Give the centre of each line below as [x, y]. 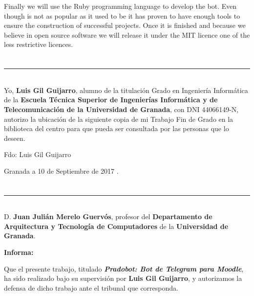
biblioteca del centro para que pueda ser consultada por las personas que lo [116, 128]
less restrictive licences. [39, 44]
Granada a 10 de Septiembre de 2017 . [61, 171]
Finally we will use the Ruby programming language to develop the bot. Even [120, 6]
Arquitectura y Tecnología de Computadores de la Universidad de [116, 226]
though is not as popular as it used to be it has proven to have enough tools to [122, 15]
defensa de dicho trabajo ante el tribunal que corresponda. [91, 287]
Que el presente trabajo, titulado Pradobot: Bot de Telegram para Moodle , [124, 268]
